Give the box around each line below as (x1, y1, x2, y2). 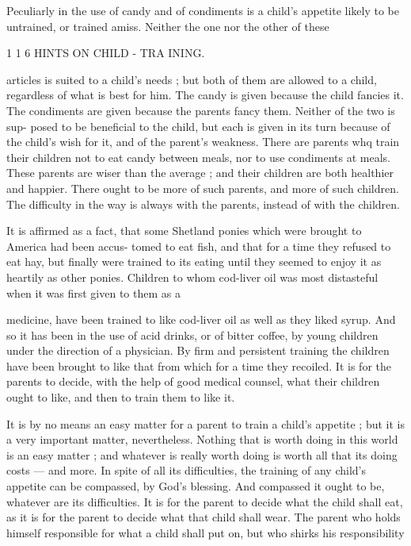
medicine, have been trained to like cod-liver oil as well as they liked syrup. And (6, 311, 396, 328)
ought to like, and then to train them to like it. (6, 389, 235, 406)
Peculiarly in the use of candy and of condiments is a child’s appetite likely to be (6, 2, 399, 18)
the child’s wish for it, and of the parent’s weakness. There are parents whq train (6, 133, 400, 150)
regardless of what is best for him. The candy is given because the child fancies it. (6, 87, 404, 103)
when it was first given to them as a (6, 284, 181, 301)
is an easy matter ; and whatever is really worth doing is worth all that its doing (6, 446, 398, 463)
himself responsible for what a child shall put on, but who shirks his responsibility (6, 524, 405, 540)
